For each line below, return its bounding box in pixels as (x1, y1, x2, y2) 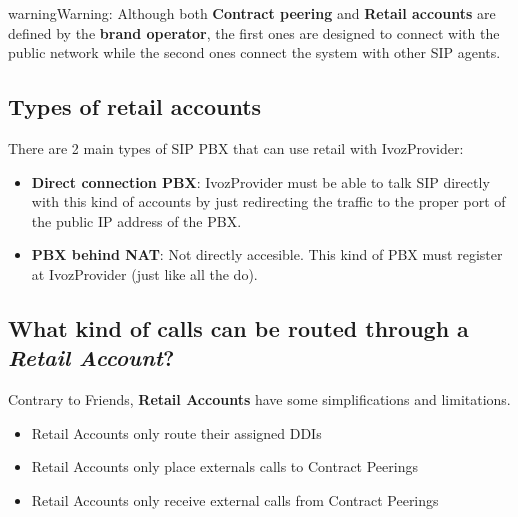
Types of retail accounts (8, 91, 262, 122)
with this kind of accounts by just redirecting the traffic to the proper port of (31, 191, 506, 212)
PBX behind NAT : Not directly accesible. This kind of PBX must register (31, 244, 503, 265)
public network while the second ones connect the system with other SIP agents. (8, 42, 501, 63)
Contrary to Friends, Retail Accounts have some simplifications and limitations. (8, 389, 511, 410)
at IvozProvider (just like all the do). (31, 263, 258, 284)
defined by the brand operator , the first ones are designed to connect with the (8, 22, 500, 43)
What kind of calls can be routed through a (8, 312, 469, 343)
